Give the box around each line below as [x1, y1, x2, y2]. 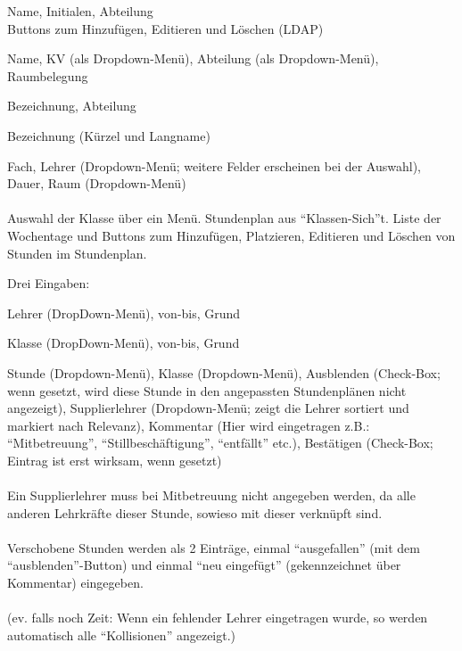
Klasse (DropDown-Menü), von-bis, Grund [7, 334, 240, 352]
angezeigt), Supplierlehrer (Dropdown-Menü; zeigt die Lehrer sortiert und [7, 399, 409, 417]
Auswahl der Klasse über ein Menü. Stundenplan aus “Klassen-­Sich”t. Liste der [7, 209, 441, 227]
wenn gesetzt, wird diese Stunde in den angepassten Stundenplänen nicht [7, 381, 407, 400]
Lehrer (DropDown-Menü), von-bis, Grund [7, 303, 241, 322]
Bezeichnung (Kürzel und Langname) [7, 126, 210, 144]
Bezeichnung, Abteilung [7, 96, 136, 115]
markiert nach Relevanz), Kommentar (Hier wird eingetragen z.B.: [7, 416, 370, 434]
